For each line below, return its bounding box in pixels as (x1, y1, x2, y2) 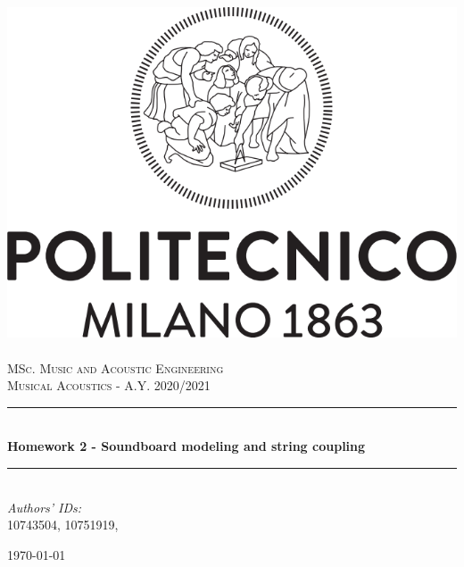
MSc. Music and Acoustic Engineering (7, 358, 224, 377)
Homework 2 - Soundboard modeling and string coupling (7, 437, 366, 455)
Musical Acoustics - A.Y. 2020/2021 (7, 376, 211, 395)
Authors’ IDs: (7, 497, 82, 516)
